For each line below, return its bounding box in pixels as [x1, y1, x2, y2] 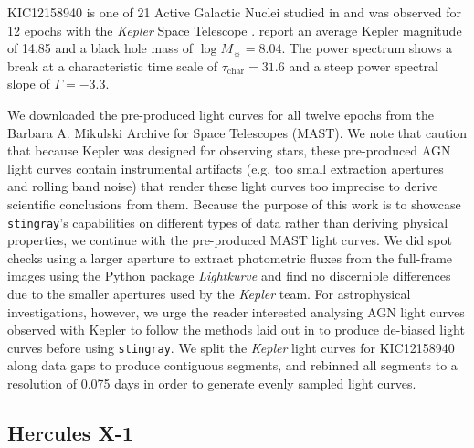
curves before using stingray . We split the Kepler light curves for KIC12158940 [7, 337, 455, 357]
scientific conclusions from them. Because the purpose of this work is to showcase [7, 194, 461, 213]
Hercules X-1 [7, 418, 133, 446]
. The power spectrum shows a [281, 38, 452, 58]
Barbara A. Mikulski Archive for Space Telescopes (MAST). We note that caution [7, 123, 468, 142]
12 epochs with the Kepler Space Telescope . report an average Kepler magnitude [7, 20, 462, 39]
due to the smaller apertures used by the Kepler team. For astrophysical [7, 283, 411, 303]
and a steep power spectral [289, 56, 438, 75]
